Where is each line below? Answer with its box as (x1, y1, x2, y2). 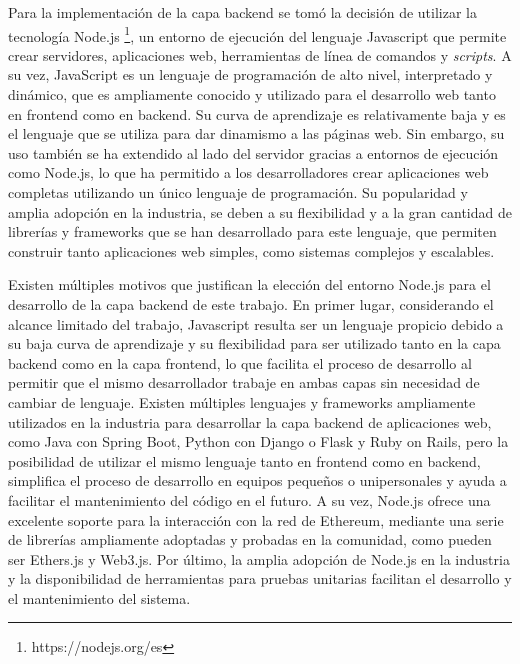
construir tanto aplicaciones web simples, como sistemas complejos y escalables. (8, 240, 495, 261)
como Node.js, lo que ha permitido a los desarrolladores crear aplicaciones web (8, 162, 489, 183)
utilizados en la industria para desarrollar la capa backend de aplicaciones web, (8, 411, 492, 432)
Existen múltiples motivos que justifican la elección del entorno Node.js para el (8, 274, 491, 295)
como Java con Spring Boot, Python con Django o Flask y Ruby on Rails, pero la (8, 431, 509, 452)
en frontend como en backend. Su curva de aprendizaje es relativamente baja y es (8, 103, 506, 124)
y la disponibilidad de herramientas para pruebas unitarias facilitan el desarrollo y (8, 568, 512, 589)
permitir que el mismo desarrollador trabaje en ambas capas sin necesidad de (8, 372, 480, 393)
